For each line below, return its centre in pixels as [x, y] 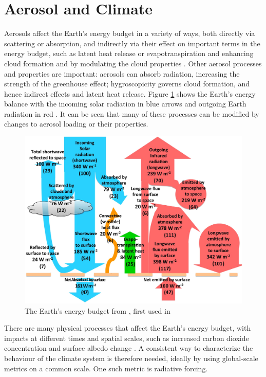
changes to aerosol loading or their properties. [76, 124]
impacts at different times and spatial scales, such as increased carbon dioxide [127, 338]
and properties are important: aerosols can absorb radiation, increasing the [122, 73]
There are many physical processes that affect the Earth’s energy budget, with [128, 328]
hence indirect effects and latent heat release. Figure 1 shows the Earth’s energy [130, 93]
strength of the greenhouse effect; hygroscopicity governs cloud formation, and [127, 84]
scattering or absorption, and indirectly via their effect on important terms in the [132, 43]
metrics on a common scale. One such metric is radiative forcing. [106, 368]
